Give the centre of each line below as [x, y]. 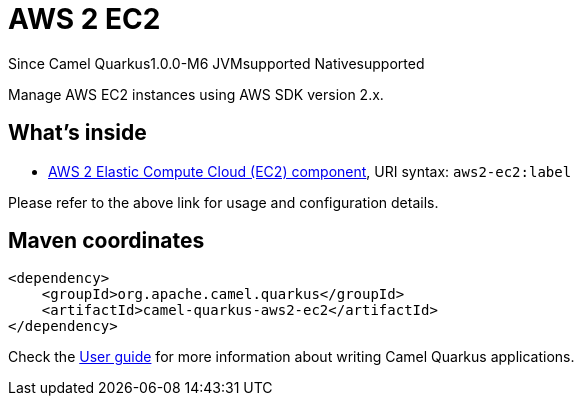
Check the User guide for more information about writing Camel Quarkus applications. [291, 357]
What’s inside [77, 133]
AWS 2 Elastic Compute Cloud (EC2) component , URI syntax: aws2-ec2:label [310, 171]
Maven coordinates [106, 241]
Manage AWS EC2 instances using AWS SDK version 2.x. [196, 94]
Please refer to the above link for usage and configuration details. [223, 202]
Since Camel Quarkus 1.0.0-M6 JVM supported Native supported [216, 63]
